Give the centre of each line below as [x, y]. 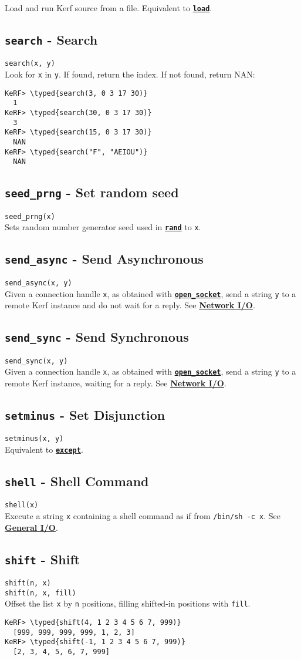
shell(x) [22, 505]
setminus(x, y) [34, 439]
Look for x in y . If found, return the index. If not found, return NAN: [130, 74]
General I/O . [31, 527]
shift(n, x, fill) [40, 593]
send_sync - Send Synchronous [97, 337]
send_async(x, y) [38, 283]
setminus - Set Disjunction [85, 414]
